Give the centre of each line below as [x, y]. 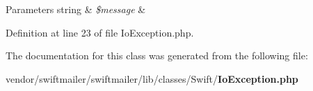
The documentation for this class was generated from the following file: [157, 55]
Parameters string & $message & [76, 9]
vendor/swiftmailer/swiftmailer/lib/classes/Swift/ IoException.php [152, 78]
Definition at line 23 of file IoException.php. [100, 32]
